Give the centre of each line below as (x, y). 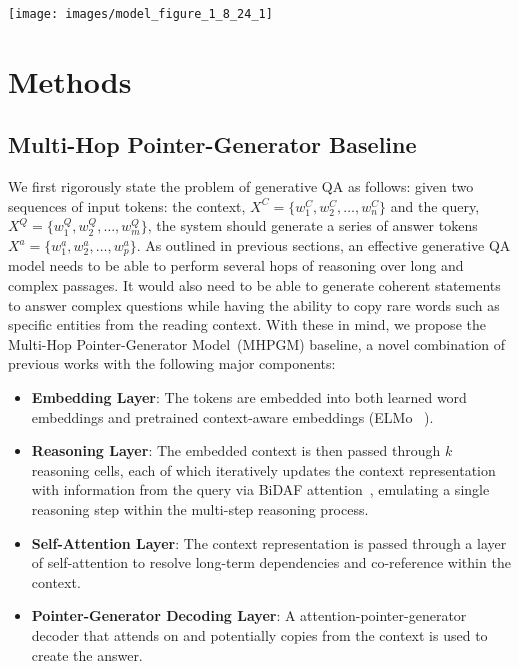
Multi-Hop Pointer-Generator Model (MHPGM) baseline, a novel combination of (257, 343)
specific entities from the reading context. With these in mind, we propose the (247, 324)
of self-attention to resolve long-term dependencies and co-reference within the (271, 562)
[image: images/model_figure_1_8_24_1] (140, 14)
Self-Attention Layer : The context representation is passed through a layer (269, 542)
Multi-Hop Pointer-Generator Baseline (212, 144)
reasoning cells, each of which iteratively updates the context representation (263, 469)
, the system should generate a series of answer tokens (312, 225)
